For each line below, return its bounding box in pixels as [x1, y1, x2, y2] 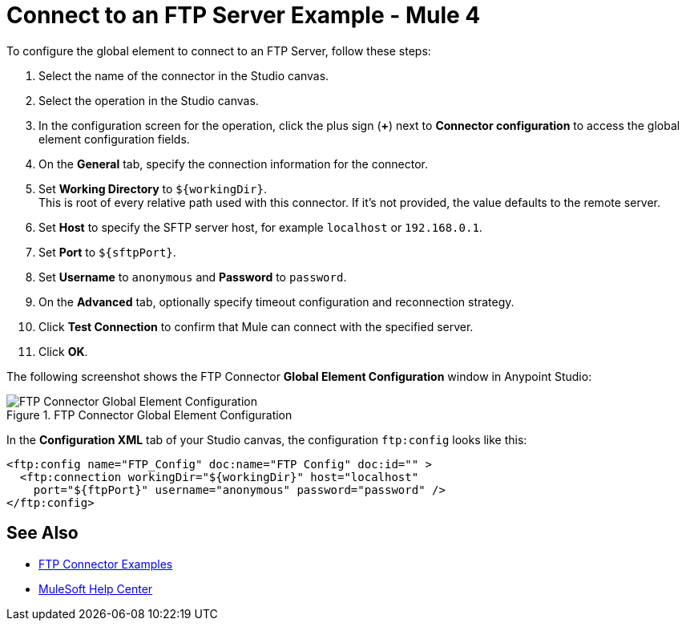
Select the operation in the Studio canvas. [38, 93, 259, 107]
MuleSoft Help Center [38, 581, 153, 596]
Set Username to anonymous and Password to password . [38, 269, 347, 284]
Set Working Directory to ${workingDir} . [38, 181, 267, 196]
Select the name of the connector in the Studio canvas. [38, 68, 329, 83]
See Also [6, 523, 79, 544]
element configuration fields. [38, 131, 190, 146]
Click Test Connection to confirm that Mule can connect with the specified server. [38, 319, 474, 334]
